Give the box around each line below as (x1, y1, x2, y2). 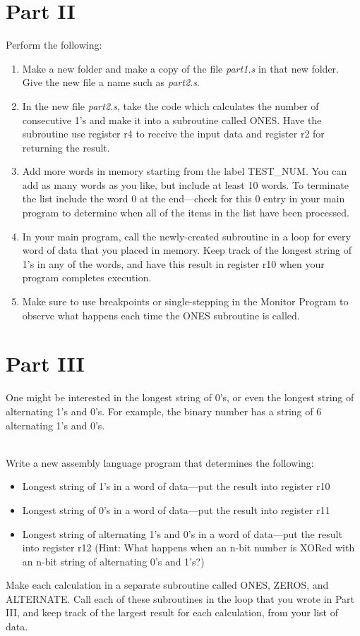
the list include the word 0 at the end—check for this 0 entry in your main (22, 191, 345, 206)
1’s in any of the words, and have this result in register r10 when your (22, 256, 325, 271)
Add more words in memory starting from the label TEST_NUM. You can (22, 164, 347, 178)
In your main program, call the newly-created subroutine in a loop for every (22, 228, 351, 243)
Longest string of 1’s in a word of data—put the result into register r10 (22, 479, 330, 494)
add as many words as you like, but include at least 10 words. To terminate (22, 177, 349, 192)
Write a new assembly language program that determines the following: (6, 455, 314, 470)
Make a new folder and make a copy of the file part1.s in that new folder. (22, 61, 339, 75)
